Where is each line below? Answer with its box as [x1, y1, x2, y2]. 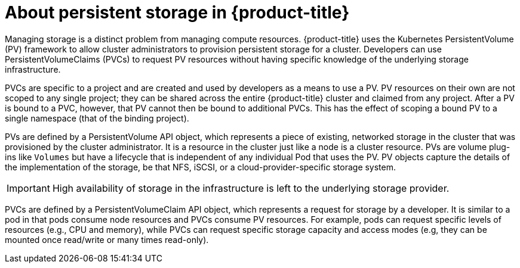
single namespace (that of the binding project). [5, 113, 189, 123]
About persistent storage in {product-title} [5, 2, 350, 23]
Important [7, 182, 50, 194]
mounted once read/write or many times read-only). [5, 234, 209, 245]
